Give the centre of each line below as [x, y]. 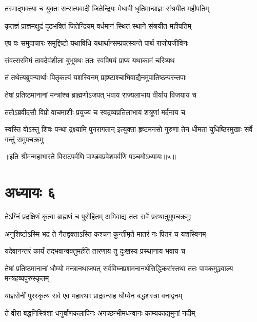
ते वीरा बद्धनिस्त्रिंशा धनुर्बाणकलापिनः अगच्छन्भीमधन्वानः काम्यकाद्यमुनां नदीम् [100, 312]
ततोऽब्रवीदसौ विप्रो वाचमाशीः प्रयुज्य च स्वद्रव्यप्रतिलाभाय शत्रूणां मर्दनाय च [95, 112]
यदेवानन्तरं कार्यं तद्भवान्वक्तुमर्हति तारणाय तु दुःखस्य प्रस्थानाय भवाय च [95, 251]
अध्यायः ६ [30, 192]
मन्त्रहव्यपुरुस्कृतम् [27, 278]
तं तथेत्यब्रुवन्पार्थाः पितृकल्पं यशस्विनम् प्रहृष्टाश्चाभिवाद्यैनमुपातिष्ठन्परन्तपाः [96, 77]
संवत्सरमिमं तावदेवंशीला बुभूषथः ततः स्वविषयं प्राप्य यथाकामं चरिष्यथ [90, 60]
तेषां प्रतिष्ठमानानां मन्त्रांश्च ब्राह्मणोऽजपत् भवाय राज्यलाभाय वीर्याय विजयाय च [101, 94]
